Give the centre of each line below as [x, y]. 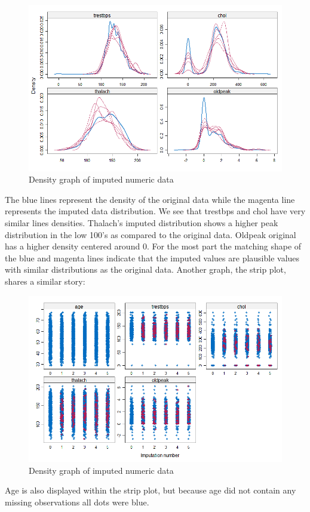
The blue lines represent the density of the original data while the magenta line [150, 199]
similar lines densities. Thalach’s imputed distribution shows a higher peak [142, 222]
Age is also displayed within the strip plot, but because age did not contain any [151, 490]
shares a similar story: [45, 281]
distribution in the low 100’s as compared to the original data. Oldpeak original [151, 234]
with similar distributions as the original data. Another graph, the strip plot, [145, 269]
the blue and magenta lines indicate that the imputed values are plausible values [152, 257]
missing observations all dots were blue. [77, 502]
